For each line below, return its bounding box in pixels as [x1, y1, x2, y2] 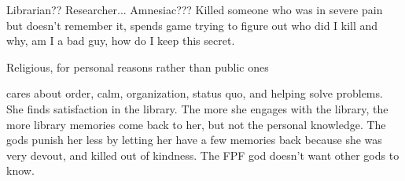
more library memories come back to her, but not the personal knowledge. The [6, 116, 386, 132]
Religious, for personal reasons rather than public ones [6, 58, 269, 75]
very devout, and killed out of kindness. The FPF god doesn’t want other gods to [6, 146, 399, 163]
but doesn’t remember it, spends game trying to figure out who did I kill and [6, 17, 378, 33]
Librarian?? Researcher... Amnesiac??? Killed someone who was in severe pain [6, 2, 383, 17]
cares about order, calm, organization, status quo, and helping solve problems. [6, 85, 383, 102]
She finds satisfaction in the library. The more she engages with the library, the [6, 100, 388, 116]
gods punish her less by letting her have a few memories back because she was [6, 131, 382, 148]
